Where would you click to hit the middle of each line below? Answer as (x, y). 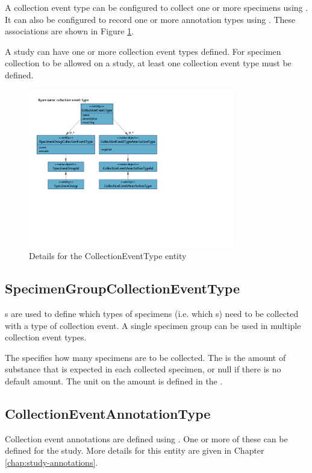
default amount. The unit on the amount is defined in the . (114, 381)
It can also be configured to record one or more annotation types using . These (150, 19)
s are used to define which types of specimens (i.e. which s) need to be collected (152, 313)
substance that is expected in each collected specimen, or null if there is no (143, 369)
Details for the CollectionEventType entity (108, 256)
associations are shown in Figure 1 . (70, 31)
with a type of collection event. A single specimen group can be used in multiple (153, 325)
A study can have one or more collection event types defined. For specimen (143, 51)
